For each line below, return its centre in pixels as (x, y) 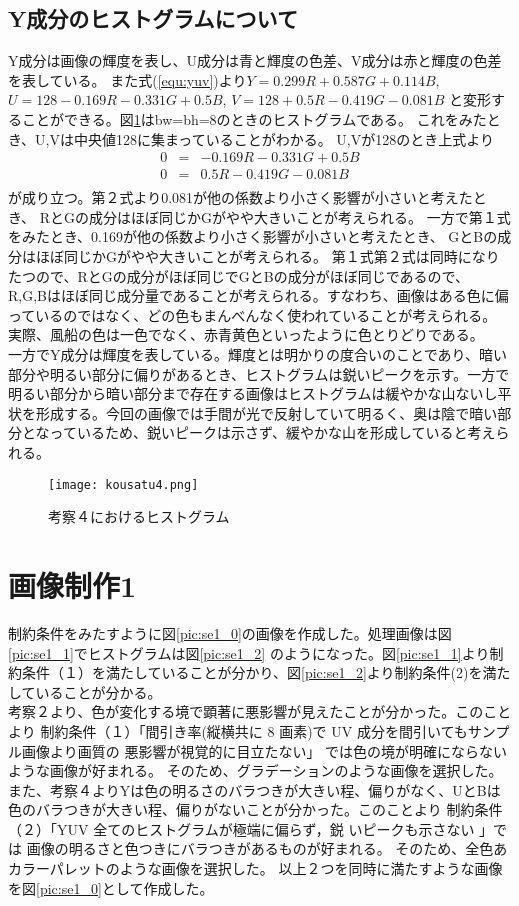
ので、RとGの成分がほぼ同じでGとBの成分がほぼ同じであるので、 (252, 275)
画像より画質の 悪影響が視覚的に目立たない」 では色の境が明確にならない (264, 750)
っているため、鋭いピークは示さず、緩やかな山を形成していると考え (272, 432)
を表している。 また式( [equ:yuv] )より (127, 79)
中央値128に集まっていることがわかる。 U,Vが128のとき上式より (283, 138)
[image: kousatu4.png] (123, 484)
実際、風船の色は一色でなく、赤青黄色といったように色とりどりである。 (246, 334)
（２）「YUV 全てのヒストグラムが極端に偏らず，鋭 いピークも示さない (241, 828)
